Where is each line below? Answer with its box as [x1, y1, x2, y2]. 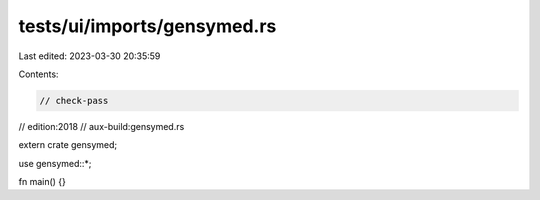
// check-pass [39, 95, 109, 106]
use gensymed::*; [18, 157, 92, 169]
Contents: [18, 68, 59, 80]
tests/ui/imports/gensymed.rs [18, 15, 277, 37]
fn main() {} [18, 176, 67, 188]
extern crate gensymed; [18, 139, 118, 151]
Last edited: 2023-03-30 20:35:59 [18, 50, 161, 62]
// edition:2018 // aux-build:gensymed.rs [18, 120, 185, 132]
